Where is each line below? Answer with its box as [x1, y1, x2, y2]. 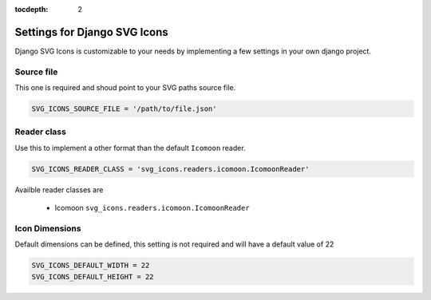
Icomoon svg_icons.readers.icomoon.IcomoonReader [54, 203, 251, 213]
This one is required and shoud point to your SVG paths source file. [14, 83, 236, 93]
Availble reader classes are [14, 184, 104, 195]
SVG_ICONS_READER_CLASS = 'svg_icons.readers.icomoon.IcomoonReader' [31, 164, 310, 173]
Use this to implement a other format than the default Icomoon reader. [14, 143, 247, 152]
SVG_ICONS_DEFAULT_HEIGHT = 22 [31, 272, 155, 281]
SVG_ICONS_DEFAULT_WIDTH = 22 [31, 261, 150, 270]
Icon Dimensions [14, 223, 81, 234]
